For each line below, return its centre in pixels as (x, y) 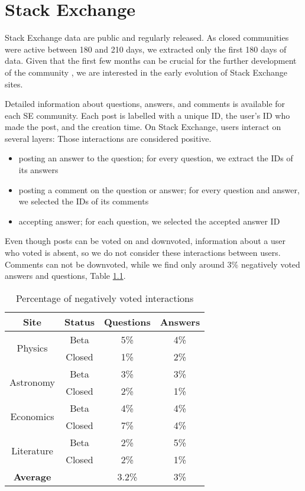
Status (80, 321)
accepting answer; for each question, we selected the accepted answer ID (149, 221)
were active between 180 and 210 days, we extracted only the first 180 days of (146, 49)
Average (32, 476)
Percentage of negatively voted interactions (105, 298)
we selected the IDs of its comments (84, 201)
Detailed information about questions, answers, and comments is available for (145, 104)
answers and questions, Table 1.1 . (65, 276)
